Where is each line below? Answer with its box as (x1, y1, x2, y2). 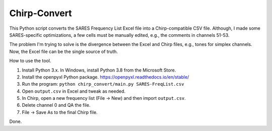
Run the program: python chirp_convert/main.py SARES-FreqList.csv (22, 81, 184, 87)
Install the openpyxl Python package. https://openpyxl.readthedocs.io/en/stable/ (22, 74, 189, 80)
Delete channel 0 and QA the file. (22, 102, 91, 108)
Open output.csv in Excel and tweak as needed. (22, 88, 126, 94)
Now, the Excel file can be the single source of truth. (9, 48, 118, 54)
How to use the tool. (9, 58, 51, 64)
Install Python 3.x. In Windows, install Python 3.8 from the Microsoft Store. (22, 67, 176, 73)
